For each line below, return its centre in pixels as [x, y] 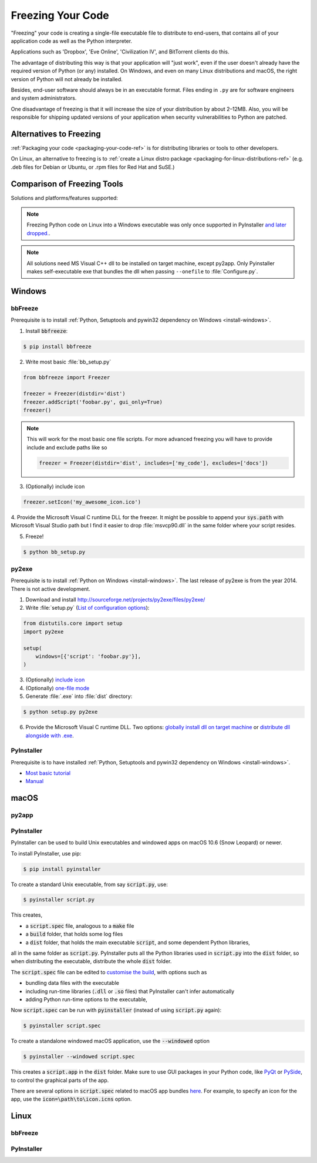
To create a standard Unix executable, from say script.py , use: [90, 884]
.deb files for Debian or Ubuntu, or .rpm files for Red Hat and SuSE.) [93, 167]
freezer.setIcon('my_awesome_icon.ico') [82, 502]
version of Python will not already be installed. [67, 79]
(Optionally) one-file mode [58, 688]
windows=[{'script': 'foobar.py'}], [88, 656]
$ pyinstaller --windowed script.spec [79, 1057]
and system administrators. [44, 98]
